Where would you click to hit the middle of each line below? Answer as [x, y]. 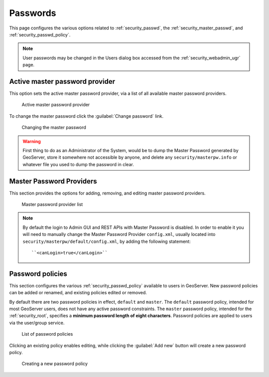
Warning [32, 141]
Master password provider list [52, 204]
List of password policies [47, 334]
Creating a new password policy [55, 364]
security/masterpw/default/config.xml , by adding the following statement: [107, 241]
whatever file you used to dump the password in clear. [78, 164]
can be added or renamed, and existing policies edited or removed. [78, 293]
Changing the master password [54, 128]
